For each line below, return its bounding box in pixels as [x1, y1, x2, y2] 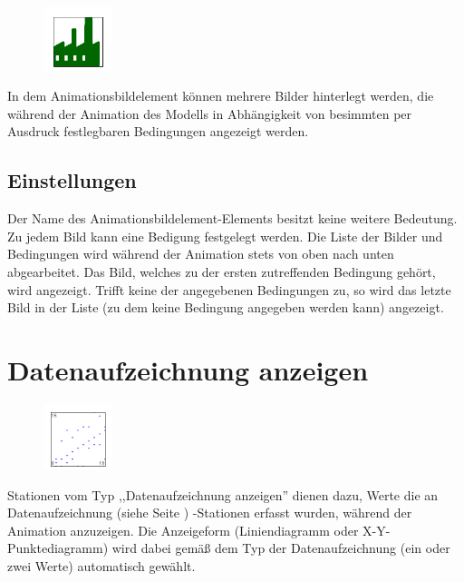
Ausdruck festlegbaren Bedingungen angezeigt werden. [7, 122, 309, 141]
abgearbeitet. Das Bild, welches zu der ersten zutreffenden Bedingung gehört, [7, 261, 436, 281]
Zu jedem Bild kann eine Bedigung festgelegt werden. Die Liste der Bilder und [7, 226, 443, 245]
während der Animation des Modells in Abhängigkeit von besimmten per [7, 104, 412, 123]
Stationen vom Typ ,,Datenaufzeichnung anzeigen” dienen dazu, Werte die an [7, 485, 439, 504]
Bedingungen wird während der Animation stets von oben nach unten [7, 244, 394, 263]
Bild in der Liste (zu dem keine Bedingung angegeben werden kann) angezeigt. [7, 298, 444, 317]
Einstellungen [7, 166, 137, 194]
